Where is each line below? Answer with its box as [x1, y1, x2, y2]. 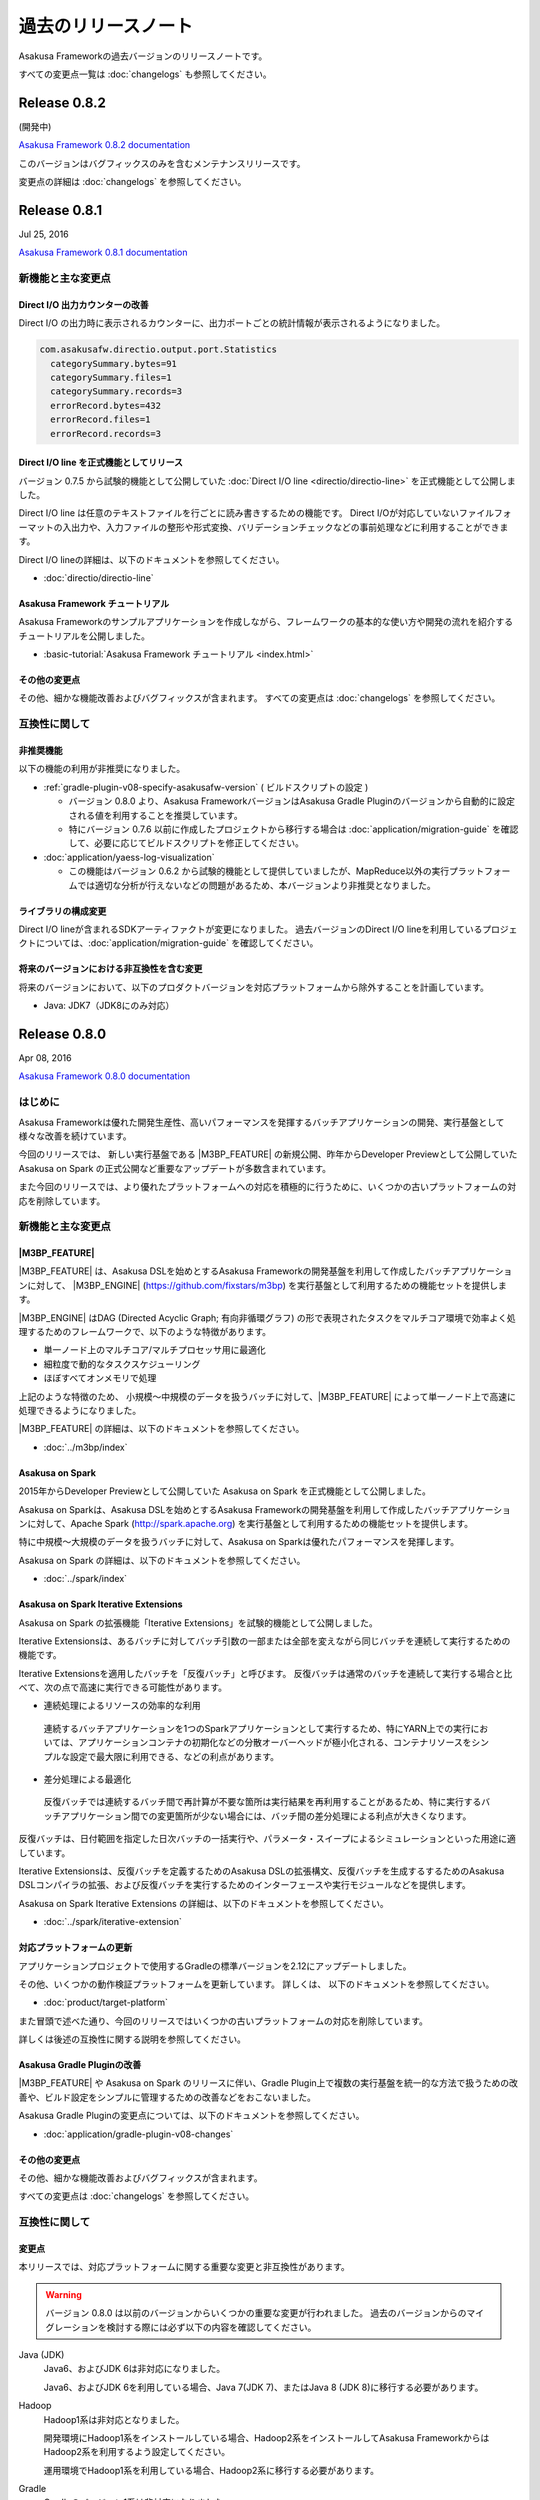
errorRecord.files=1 [50, 414, 151, 425]
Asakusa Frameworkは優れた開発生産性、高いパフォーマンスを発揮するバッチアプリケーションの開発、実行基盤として [18, 1116, 505, 1128]
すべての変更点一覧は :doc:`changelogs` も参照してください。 [18, 68, 272, 80]
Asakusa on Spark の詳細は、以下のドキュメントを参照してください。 [18, 1554, 306, 1566]
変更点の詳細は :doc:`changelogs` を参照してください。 [18, 176, 247, 188]
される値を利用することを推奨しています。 [68, 809, 244, 821]
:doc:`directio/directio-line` [43, 571, 154, 584]
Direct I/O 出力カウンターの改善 [18, 298, 149, 310]
